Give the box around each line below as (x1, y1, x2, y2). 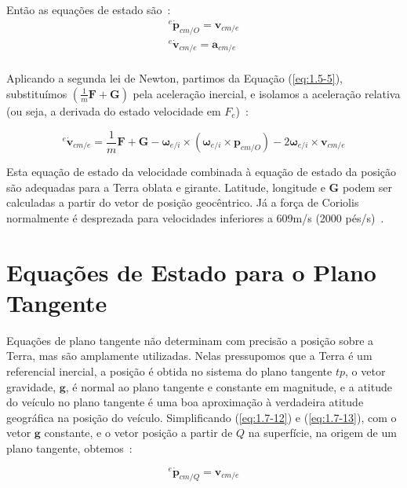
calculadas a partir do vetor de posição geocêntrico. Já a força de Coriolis (6, 194, 359, 211)
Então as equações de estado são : (6, 2, 171, 17)
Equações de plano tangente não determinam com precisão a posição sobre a (6, 332, 374, 348)
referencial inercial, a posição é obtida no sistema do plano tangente (6, 362, 333, 379)
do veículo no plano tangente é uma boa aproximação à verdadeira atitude (6, 394, 364, 410)
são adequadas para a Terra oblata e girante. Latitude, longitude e (6, 178, 325, 195)
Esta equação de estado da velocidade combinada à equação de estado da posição (6, 163, 397, 180)
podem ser (342, 178, 393, 195)
